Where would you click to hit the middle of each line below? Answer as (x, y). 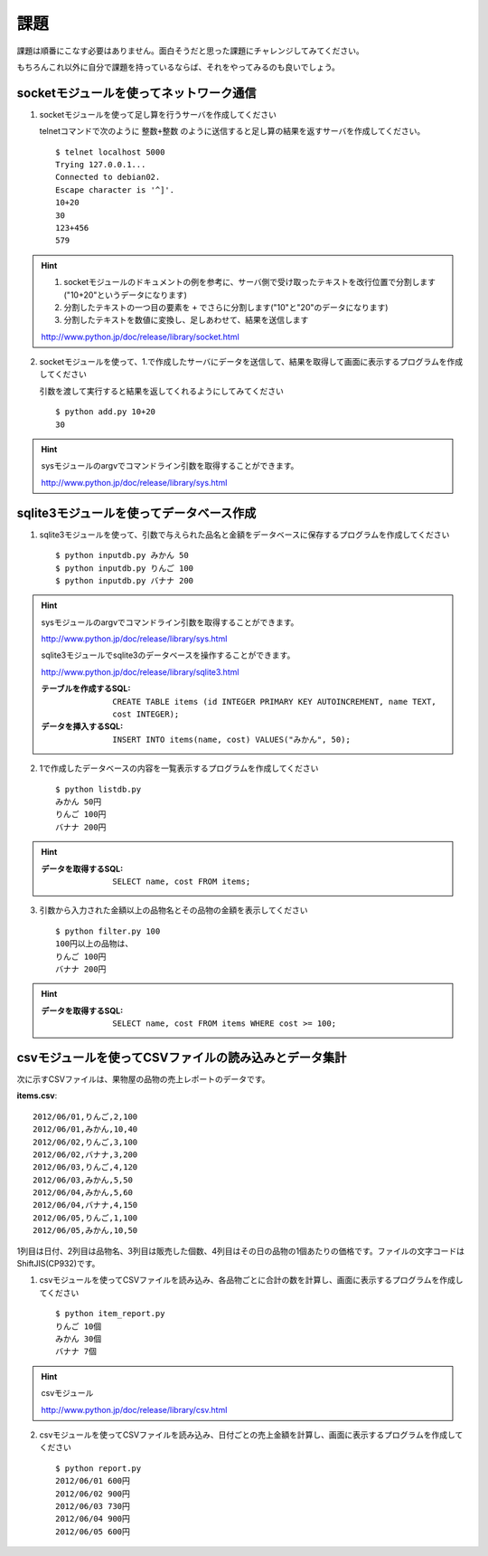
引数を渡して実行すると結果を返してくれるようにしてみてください (161, 391)
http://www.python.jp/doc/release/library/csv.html (134, 1409)
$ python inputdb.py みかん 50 (122, 555)
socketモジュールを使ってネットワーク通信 (136, 93)
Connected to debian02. (108, 177)
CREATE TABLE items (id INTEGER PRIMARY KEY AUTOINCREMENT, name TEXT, (275, 702)
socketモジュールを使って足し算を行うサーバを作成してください (158, 114)
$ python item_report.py (110, 1314)
